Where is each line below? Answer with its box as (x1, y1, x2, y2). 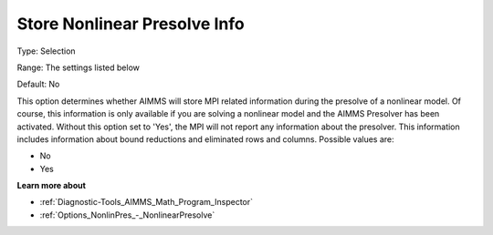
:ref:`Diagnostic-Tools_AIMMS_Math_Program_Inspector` (39, 197, 254, 208)
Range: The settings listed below (16, 62, 141, 73)
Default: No (16, 78, 60, 90)
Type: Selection (16, 46, 77, 56)
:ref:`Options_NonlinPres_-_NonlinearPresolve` (39, 209, 215, 220)
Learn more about (16, 180, 87, 191)
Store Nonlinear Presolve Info (16, 14, 246, 34)
